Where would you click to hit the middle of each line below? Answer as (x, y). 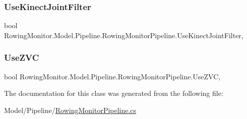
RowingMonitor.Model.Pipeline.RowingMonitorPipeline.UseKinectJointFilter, (124, 35)
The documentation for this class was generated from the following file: (114, 93)
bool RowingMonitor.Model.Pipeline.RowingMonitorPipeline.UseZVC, (112, 76)
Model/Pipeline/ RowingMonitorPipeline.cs (70, 110)
